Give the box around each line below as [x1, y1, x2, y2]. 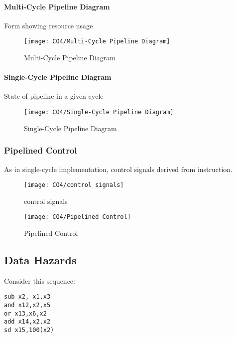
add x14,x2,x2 [4, 318, 51, 326]
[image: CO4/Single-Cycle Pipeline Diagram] [24, 109, 174, 116]
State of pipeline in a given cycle [4, 91, 104, 101]
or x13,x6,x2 [4, 310, 47, 317]
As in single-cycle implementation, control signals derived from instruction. [4, 164, 233, 174]
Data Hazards [4, 252, 77, 267]
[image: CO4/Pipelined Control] [24, 213, 131, 221]
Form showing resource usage [4, 20, 93, 30]
